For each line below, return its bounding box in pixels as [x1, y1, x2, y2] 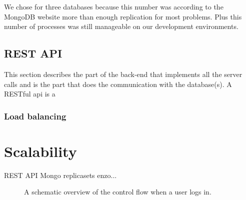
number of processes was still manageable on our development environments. [4, 21, 238, 31]
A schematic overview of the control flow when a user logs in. [24, 186, 211, 197]
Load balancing [4, 109, 66, 122]
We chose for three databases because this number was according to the [4, 1, 223, 11]
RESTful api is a [4, 88, 55, 99]
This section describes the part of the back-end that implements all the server [4, 68, 242, 79]
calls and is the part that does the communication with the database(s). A [4, 78, 232, 89]
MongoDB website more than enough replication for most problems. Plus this [4, 11, 242, 21]
